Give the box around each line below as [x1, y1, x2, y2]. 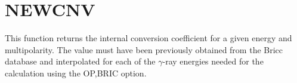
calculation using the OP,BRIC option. [5, 66, 147, 79]
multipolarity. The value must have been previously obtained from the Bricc [5, 43, 283, 56]
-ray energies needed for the [162, 55, 264, 67]
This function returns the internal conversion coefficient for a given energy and [5, 32, 292, 44]
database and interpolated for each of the [5, 55, 156, 67]
